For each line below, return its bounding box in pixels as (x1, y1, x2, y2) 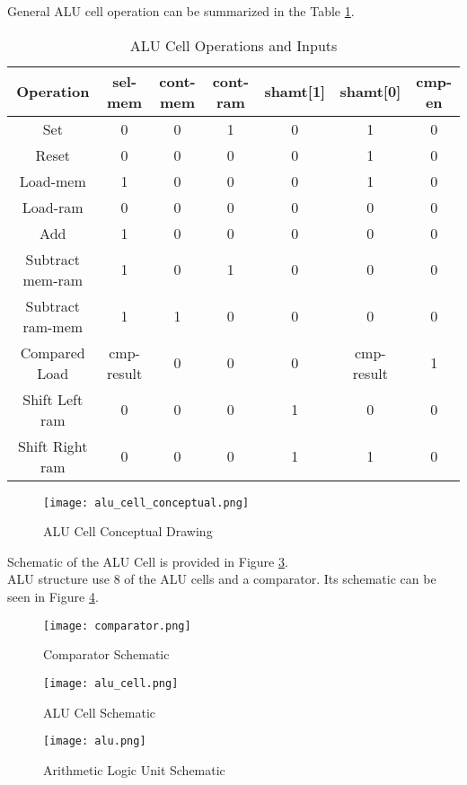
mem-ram (22, 269, 84, 290)
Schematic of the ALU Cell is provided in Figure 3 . (7, 551, 288, 570)
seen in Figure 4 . (7, 587, 99, 606)
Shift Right (17, 435, 88, 456)
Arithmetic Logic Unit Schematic (43, 760, 225, 779)
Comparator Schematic (43, 645, 170, 664)
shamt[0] (339, 81, 401, 102)
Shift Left (22, 388, 84, 410)
